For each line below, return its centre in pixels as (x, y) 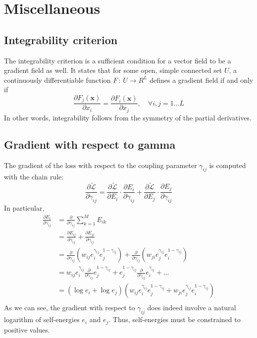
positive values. (27, 329)
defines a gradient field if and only (202, 80)
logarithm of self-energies (42, 319)
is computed (228, 165)
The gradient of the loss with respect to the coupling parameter (101, 165)
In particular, (24, 208)
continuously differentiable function (57, 80)
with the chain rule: (34, 177)
